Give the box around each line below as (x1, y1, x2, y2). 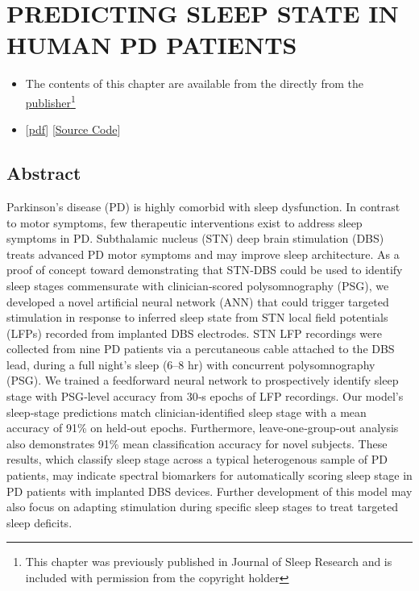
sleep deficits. (6, 514, 73, 531)
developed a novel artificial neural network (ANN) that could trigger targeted (6, 293, 389, 310)
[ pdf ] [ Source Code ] (25, 121, 121, 138)
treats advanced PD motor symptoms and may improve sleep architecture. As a (6, 245, 400, 262)
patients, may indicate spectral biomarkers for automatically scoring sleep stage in (6, 467, 413, 484)
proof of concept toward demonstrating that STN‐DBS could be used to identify (6, 261, 403, 278)
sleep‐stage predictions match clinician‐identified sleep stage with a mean (6, 403, 367, 420)
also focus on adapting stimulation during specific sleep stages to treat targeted (6, 498, 398, 515)
